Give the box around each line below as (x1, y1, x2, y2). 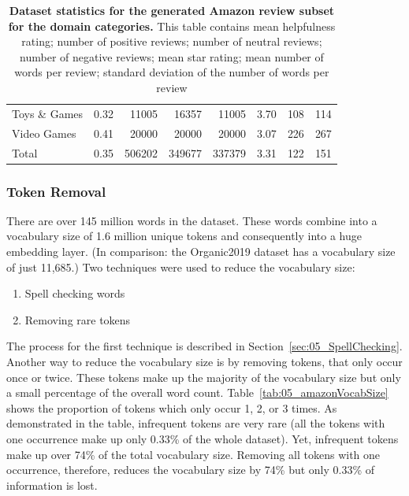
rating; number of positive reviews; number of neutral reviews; (21, 33, 322, 50)
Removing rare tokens (24, 311, 131, 328)
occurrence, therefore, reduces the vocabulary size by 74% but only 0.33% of (6, 461, 375, 478)
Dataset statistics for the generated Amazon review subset (9, 2, 335, 18)
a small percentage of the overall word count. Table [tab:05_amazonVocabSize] (6, 384, 389, 401)
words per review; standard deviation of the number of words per (14, 64, 329, 80)
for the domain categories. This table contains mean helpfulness (8, 17, 336, 34)
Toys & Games (12, 105, 84, 121)
